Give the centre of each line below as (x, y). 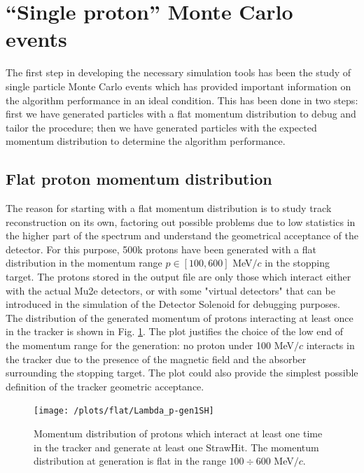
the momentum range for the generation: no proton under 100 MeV (150, 345)
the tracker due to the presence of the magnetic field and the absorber (156, 359)
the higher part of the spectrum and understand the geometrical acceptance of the (182, 235)
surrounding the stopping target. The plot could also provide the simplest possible (182, 373)
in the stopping (297, 263)
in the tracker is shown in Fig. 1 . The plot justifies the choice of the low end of (174, 331)
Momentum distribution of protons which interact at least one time (178, 433)
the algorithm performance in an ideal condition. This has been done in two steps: (182, 100)
